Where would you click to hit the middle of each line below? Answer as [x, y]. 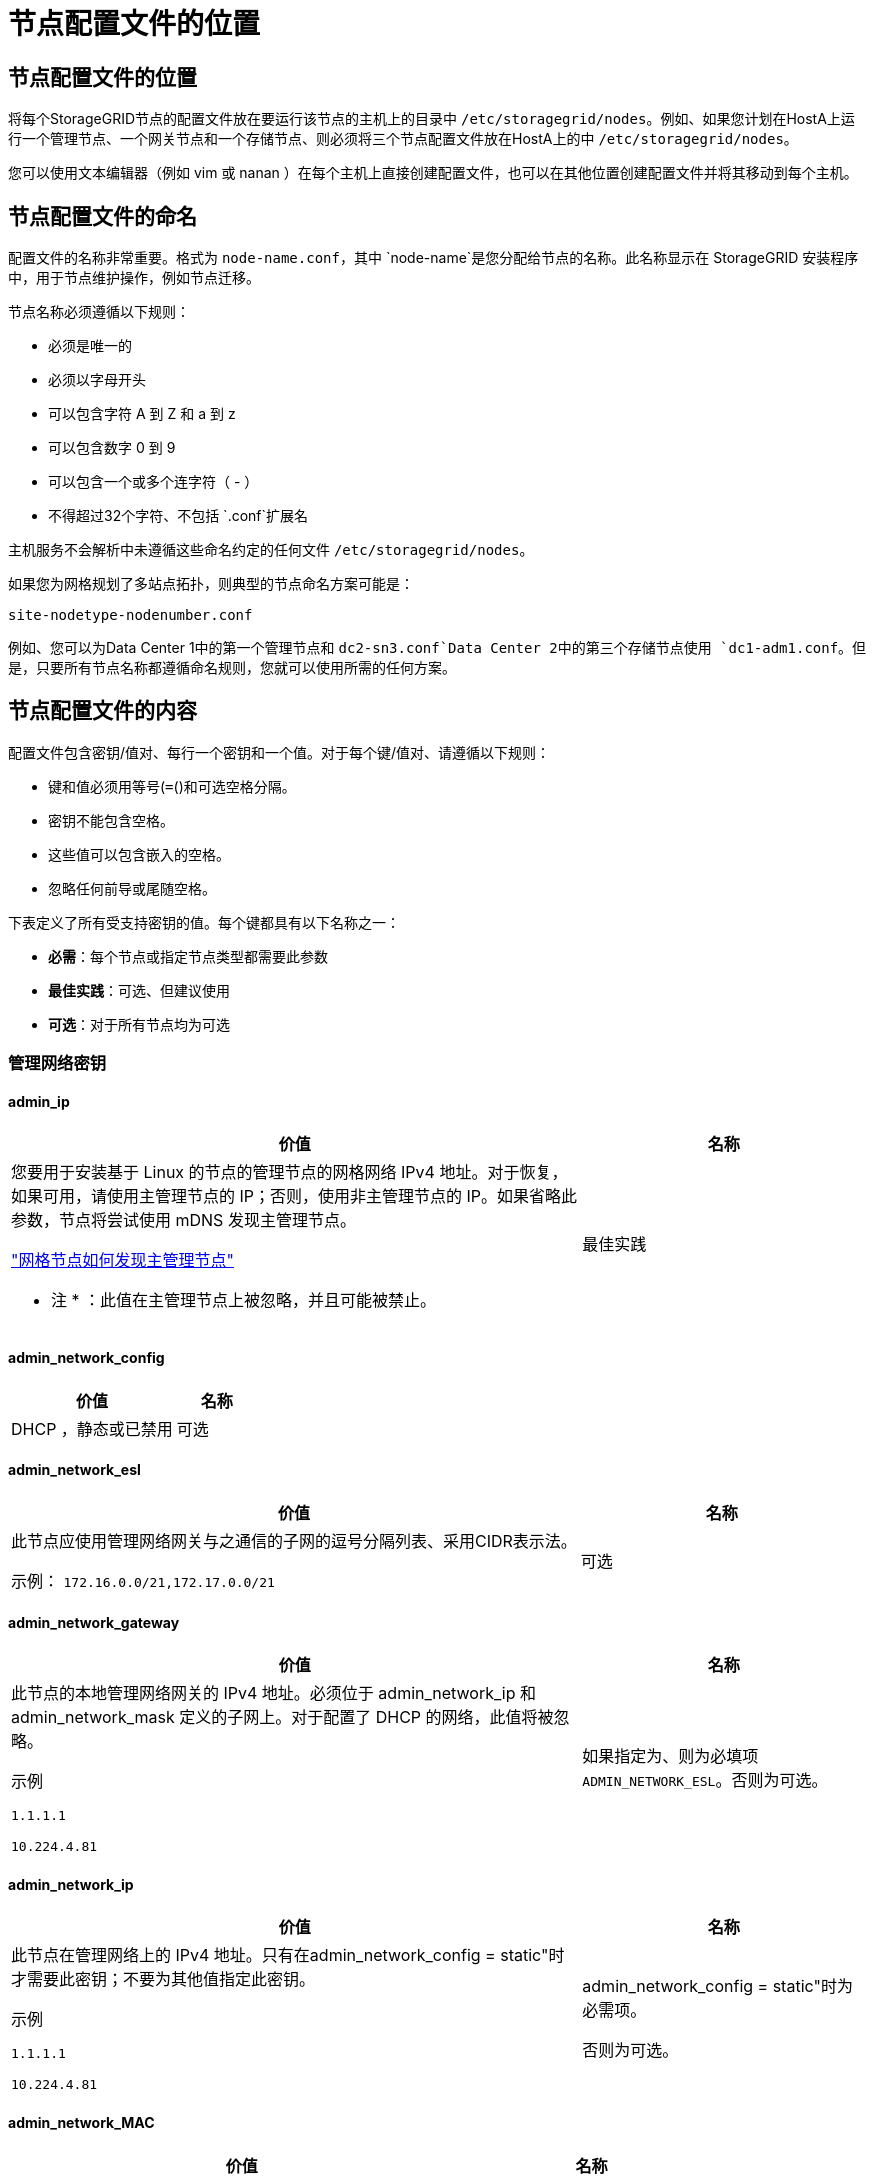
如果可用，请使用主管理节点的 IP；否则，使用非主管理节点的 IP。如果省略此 [294, 1196]
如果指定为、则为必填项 [670, 1756]
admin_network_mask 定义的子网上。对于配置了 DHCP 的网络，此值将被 [282, 1717]
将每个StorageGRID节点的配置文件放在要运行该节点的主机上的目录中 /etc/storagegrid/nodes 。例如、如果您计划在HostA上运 [431, 119]
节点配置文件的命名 [102, 216]
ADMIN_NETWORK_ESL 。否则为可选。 [705, 1780]
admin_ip [39, 1101]
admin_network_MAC [81, 2122]
